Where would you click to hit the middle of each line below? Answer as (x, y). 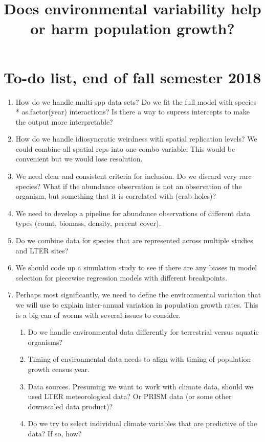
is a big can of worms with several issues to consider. (98, 315)
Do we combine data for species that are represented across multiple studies (134, 240)
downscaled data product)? (70, 406)
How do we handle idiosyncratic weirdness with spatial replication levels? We (136, 139)
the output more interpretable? (64, 121)
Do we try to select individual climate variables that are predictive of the (142, 423)
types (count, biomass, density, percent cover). (88, 223)
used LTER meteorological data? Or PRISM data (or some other (130, 396)
